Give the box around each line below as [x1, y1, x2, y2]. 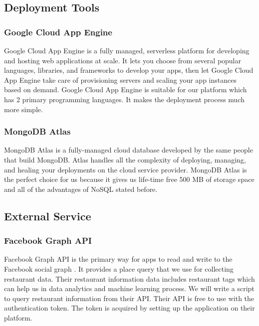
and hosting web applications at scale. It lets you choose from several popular [4, 55, 242, 65]
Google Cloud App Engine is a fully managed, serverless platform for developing [4, 45, 250, 55]
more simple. [4, 104, 43, 114]
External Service [4, 208, 91, 223]
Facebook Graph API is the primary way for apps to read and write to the [4, 254, 233, 264]
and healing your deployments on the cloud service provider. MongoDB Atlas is [4, 164, 247, 174]
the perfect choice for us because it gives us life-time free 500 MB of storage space [4, 174, 255, 184]
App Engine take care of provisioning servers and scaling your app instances [4, 74, 237, 85]
